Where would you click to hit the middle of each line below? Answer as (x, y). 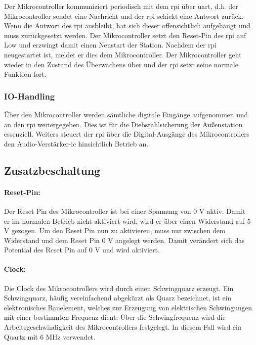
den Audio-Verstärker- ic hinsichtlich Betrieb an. (76, 143)
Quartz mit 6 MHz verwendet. (50, 336)
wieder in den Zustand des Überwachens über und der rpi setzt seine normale (121, 64)
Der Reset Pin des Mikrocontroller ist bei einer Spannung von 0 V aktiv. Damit (125, 211)
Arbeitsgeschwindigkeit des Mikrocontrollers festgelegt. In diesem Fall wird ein (123, 327)
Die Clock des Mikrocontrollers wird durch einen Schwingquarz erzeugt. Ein (119, 288)
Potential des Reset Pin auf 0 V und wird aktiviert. (82, 250)
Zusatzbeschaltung (52, 170)
